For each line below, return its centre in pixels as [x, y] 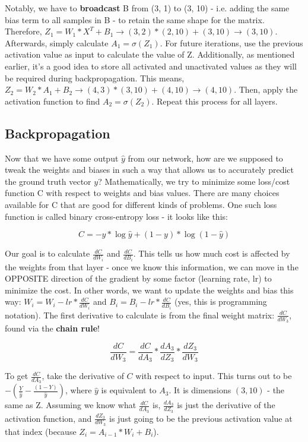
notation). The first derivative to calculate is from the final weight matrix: [140, 315]
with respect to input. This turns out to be [214, 376]
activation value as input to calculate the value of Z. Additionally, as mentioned [150, 54]
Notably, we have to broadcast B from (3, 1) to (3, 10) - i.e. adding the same [147, 8]
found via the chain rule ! [52, 328]
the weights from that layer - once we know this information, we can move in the [152, 266]
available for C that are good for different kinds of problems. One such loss [141, 204]
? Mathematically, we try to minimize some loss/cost [194, 181]
